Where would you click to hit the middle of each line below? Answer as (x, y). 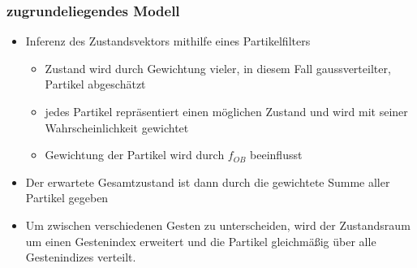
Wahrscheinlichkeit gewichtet (117, 127)
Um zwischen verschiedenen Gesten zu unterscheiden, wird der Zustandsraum (218, 225)
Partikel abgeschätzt (95, 84)
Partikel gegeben (67, 198)
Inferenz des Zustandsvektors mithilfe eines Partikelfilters (168, 41)
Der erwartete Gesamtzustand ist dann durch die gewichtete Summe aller (208, 182)
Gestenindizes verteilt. (81, 257)
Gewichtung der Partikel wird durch (135, 155)
